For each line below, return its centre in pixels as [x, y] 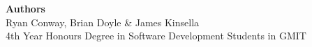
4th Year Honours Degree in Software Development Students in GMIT [156, 36]
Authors [25, 8]
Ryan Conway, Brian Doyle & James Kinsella [103, 22]
